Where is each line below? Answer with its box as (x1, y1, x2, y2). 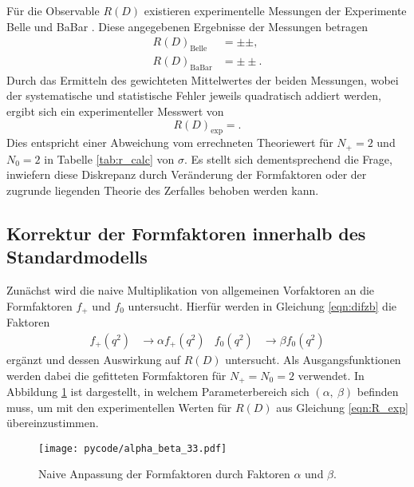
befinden (357, 382, 399, 399)
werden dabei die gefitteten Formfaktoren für (6, 366, 227, 383)
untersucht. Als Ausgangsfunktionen (225, 350, 401, 367)
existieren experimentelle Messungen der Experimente (144, 2, 407, 18)
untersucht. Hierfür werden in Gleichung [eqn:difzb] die (128, 297, 396, 314)
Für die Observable (6, 2, 100, 18)
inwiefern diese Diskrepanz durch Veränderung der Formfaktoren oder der (6, 166, 367, 183)
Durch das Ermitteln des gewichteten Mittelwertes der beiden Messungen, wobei (6, 71, 399, 88)
